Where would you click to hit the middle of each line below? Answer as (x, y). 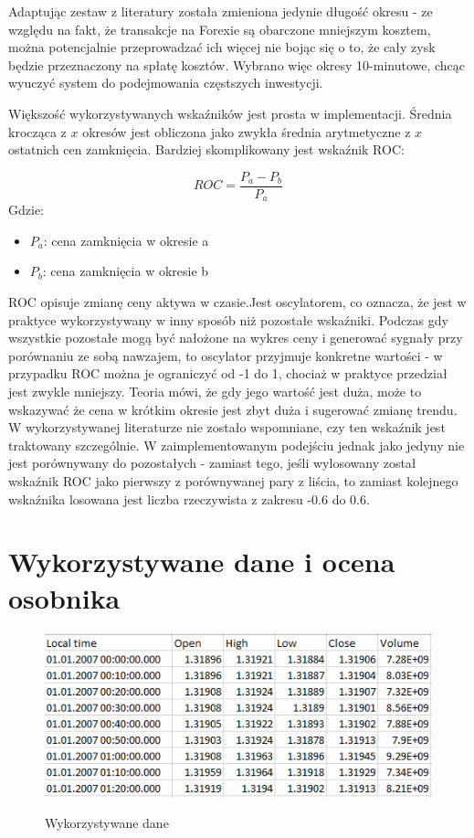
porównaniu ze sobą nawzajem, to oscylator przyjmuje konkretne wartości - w (226, 355)
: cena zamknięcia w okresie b (126, 271)
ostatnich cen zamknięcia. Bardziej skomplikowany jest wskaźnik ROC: (206, 149)
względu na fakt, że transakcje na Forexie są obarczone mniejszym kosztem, (220, 29)
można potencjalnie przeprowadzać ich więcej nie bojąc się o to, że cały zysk (222, 47)
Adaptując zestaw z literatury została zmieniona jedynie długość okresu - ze (221, 11)
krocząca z (37, 131)
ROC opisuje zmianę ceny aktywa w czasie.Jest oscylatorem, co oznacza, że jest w (237, 302)
